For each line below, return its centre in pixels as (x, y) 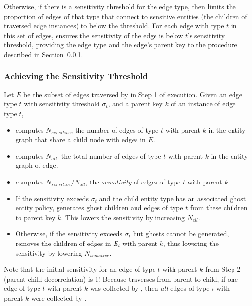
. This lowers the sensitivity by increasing (123, 217)
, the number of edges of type (115, 130)
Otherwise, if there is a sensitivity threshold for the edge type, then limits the (120, 6)
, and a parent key (135, 104)
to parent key (35, 217)
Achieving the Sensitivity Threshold (76, 76)
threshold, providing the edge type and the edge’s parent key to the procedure (121, 45)
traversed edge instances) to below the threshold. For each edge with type (114, 26)
